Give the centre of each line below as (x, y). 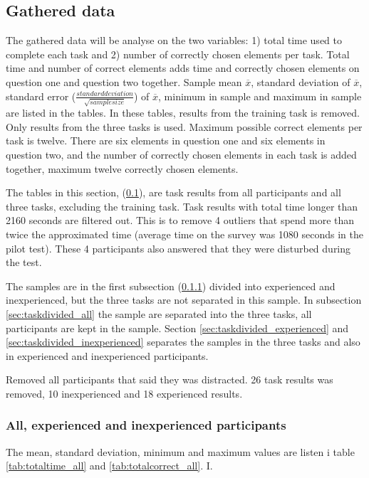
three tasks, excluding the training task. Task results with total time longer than (182, 206)
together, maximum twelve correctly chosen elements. (122, 168)
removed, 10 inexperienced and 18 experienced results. (124, 393)
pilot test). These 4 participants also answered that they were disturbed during (178, 248)
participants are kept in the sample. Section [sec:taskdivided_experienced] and (177, 328)
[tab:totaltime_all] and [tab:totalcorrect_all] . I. (109, 466)
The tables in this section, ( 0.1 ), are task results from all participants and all (173, 192)
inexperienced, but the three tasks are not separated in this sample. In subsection (184, 300)
